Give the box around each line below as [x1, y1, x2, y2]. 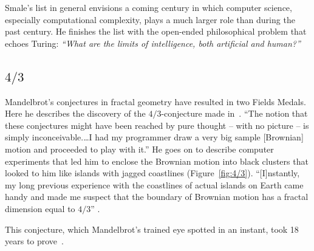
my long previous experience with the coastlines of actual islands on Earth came [5, 178, 304, 191]
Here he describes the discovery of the [5, 107, 146, 120]
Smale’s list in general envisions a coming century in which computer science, [5, 1, 292, 13]
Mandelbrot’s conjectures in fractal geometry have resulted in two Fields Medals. [5, 95, 306, 108]
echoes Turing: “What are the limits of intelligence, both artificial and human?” [5, 36, 301, 49]
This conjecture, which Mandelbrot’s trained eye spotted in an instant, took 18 [5, 222, 299, 235]
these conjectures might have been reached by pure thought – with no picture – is [5, 119, 309, 131]
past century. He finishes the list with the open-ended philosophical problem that [5, 25, 307, 38]
